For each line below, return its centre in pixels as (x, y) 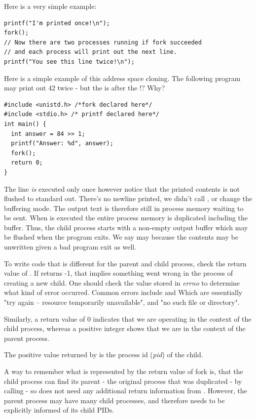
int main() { (25, 124)
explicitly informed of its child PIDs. (59, 410)
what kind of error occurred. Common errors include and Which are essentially (123, 292)
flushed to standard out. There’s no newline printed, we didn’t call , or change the (128, 198)
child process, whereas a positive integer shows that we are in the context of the (125, 328)
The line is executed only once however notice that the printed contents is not (122, 188)
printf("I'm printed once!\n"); (57, 23)
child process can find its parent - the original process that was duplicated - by (123, 381)
